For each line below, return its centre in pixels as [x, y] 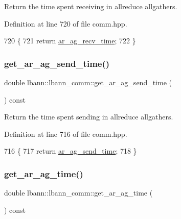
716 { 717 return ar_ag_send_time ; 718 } [71, 151]
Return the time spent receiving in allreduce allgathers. [91, 6]
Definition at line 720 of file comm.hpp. [66, 23]
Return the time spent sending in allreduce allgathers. [89, 117]
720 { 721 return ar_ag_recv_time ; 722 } [70, 41]
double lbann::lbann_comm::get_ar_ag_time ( [78, 193]
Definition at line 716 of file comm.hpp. [66, 133]
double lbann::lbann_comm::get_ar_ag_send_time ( [88, 82]
